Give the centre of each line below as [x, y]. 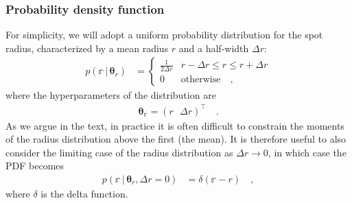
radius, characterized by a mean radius [87, 48]
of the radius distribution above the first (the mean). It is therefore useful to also [176, 139]
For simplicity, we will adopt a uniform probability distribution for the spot [164, 35]
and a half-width [214, 48]
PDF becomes [35, 166]
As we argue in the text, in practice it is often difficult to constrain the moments [175, 125]
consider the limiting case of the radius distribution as [119, 152]
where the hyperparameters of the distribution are [111, 95]
